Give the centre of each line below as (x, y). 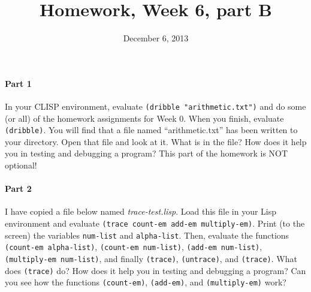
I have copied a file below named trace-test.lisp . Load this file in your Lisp (141, 211)
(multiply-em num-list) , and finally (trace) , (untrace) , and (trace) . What (151, 258)
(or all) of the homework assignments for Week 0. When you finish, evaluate (144, 118)
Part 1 (18, 83)
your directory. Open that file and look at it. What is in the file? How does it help (156, 141)
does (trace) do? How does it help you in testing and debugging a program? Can (155, 270)
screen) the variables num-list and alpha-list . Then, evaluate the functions (147, 235)
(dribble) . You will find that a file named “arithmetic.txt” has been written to (151, 130)
